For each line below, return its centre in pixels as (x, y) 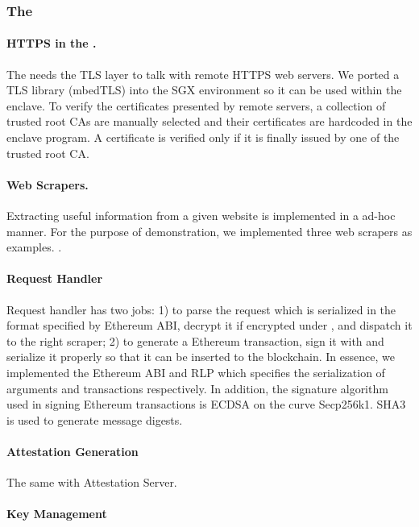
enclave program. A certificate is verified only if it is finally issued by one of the (203, 137)
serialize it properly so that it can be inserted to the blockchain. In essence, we (201, 357)
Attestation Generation (73, 451)
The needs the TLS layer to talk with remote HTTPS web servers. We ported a (203, 74)
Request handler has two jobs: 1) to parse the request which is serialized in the (201, 309)
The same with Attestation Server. (92, 482)
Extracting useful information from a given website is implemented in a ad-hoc (201, 215)
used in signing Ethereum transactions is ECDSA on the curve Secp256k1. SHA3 (206, 404)
